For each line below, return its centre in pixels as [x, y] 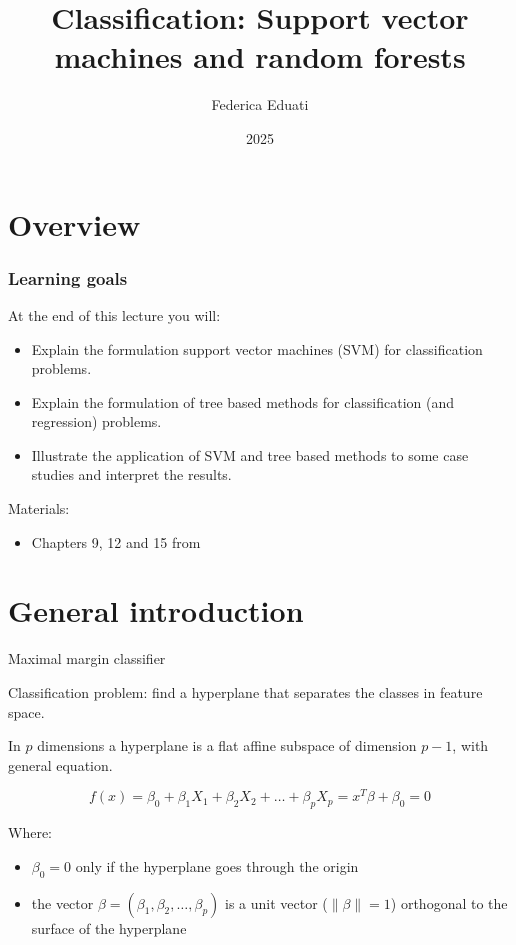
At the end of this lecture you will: [114, 314]
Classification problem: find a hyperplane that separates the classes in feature [245, 691]
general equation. [60, 764]
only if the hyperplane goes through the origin [217, 865]
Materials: [39, 508]
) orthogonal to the [449, 902]
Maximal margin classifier [87, 658]
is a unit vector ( [276, 902]
